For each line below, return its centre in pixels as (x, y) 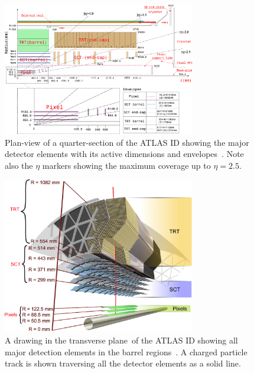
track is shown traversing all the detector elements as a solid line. (123, 363)
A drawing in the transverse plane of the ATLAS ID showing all (121, 340)
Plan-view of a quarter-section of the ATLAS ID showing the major (127, 142)
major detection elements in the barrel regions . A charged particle (126, 351)
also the (19, 165)
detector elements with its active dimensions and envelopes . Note (124, 154)
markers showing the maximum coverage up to (126, 165)
